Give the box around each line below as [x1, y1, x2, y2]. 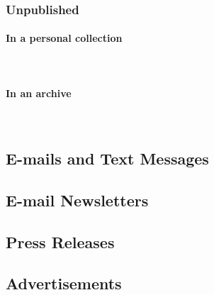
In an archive [6, 85, 72, 100]
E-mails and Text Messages [6, 147, 209, 169]
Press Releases [6, 230, 115, 252]
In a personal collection [6, 30, 123, 45]
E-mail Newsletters [6, 189, 149, 211]
